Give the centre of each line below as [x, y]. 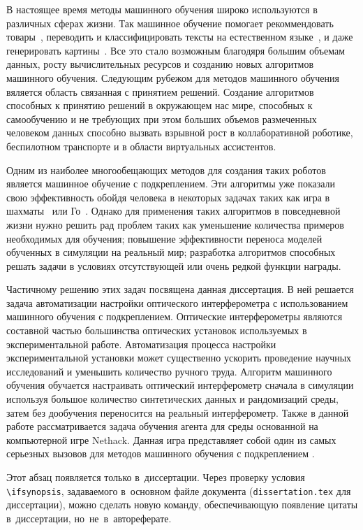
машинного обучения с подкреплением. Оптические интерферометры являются [175, 316]
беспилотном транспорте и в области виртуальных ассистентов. [141, 146]
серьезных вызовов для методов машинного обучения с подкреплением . [161, 453]
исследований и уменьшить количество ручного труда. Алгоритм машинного [169, 371]
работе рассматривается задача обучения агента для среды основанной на [162, 426]
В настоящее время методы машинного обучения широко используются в [162, 9]
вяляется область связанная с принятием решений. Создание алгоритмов [160, 91]
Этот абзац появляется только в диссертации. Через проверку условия [156, 477]
